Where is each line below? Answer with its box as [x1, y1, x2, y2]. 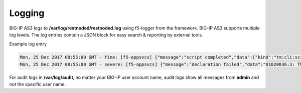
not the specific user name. [9, 81, 66, 87]
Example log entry [9, 41, 47, 47]
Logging [9, 7, 45, 18]
